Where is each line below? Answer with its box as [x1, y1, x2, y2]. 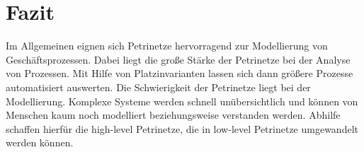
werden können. [6, 135, 74, 150]
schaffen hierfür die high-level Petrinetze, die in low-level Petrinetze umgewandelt [6, 121, 358, 136]
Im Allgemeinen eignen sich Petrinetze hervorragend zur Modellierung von [6, 38, 328, 53]
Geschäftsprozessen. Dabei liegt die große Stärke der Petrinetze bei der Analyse [6, 52, 351, 66]
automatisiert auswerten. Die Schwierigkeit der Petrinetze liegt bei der [6, 79, 311, 94]
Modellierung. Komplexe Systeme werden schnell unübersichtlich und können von [6, 93, 358, 108]
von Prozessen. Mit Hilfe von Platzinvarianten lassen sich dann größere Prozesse [6, 66, 353, 81]
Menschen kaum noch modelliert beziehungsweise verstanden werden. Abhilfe [6, 107, 341, 122]
